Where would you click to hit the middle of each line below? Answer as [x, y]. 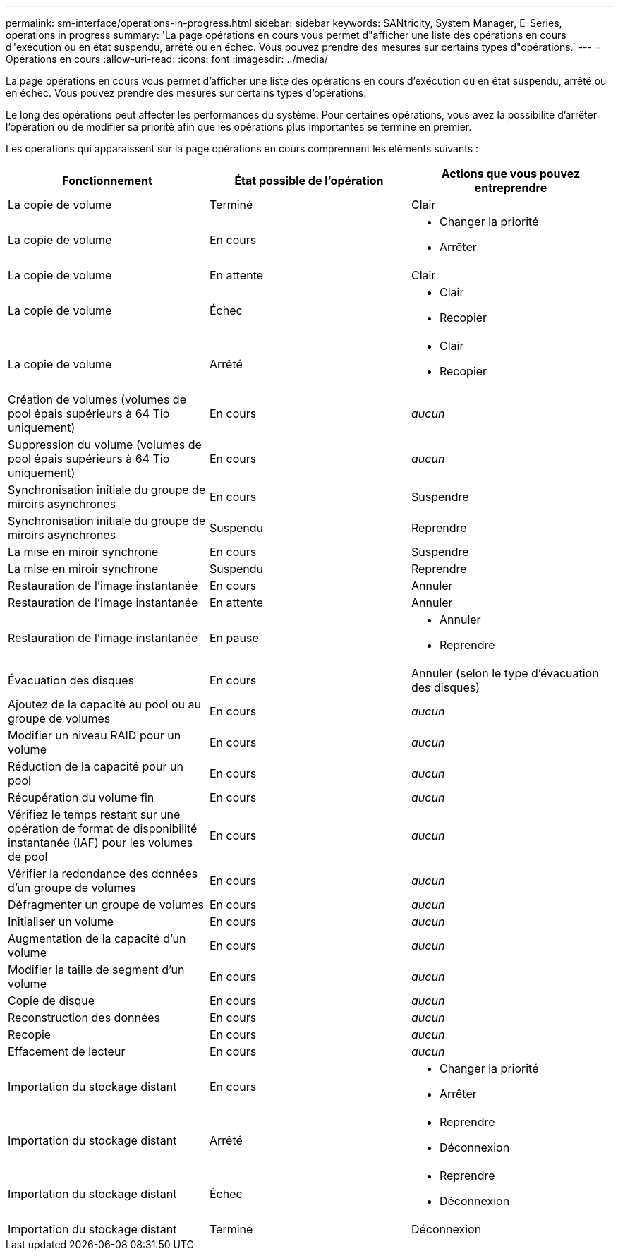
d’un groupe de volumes [72, 888]
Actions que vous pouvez [511, 174]
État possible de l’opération [309, 181]
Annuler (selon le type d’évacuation [505, 673]
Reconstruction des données [84, 1018]
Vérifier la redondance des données [103, 874]
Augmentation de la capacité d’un [97, 938]
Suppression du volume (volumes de [105, 445]
